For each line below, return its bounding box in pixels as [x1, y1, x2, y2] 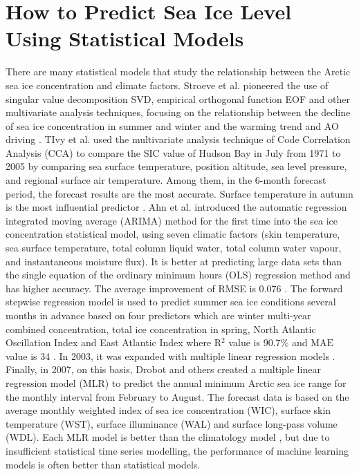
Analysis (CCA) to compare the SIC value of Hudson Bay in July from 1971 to [6, 145, 341, 160]
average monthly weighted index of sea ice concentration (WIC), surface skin [6, 403, 331, 417]
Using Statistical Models [6, 24, 244, 53]
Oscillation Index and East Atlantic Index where [6, 335, 212, 350]
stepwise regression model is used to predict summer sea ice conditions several [6, 294, 336, 309]
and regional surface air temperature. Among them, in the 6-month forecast [6, 173, 326, 187]
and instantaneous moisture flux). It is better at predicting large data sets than [6, 254, 342, 268]
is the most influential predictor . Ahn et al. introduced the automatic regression [6, 200, 347, 214]
